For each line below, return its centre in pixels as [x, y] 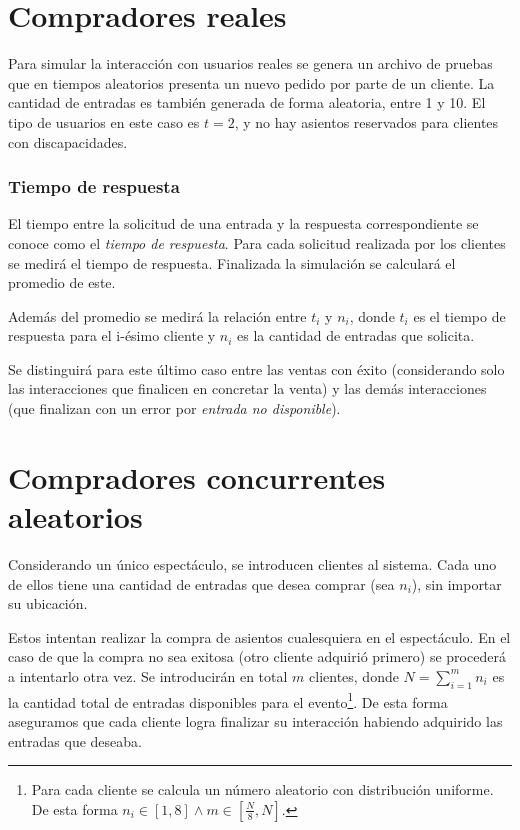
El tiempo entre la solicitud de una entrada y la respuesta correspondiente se [243, 223]
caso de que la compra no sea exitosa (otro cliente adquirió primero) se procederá [257, 656]
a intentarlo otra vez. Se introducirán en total [148, 675]
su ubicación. [48, 603]
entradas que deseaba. [75, 740]
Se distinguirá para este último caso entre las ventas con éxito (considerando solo [256, 368]
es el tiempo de [459, 315]
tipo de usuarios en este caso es [104, 121]
